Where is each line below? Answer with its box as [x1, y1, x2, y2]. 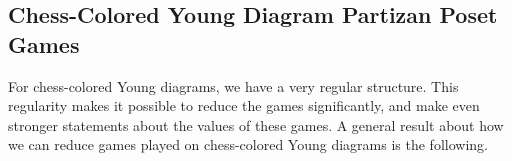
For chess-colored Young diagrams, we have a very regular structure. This [8, 75, 459, 96]
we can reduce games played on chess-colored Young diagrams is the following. [8, 134, 488, 155]
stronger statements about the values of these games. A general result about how [8, 114, 504, 135]
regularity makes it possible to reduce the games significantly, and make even [8, 95, 480, 116]
